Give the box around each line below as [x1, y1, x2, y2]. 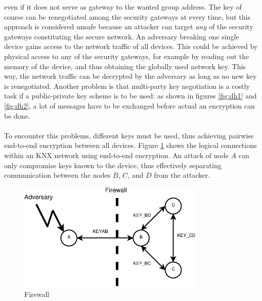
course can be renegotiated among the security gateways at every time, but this [4, 11, 250, 22]
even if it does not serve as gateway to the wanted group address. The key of [4, 2, 242, 12]
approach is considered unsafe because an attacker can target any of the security [4, 21, 253, 32]
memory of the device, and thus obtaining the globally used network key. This [4, 61, 246, 71]
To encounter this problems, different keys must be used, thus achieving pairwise [4, 130, 254, 140]
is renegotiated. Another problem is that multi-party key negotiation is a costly [4, 80, 250, 91]
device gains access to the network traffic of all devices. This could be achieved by [4, 41, 258, 52]
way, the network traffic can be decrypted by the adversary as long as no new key [4, 71, 257, 81]
